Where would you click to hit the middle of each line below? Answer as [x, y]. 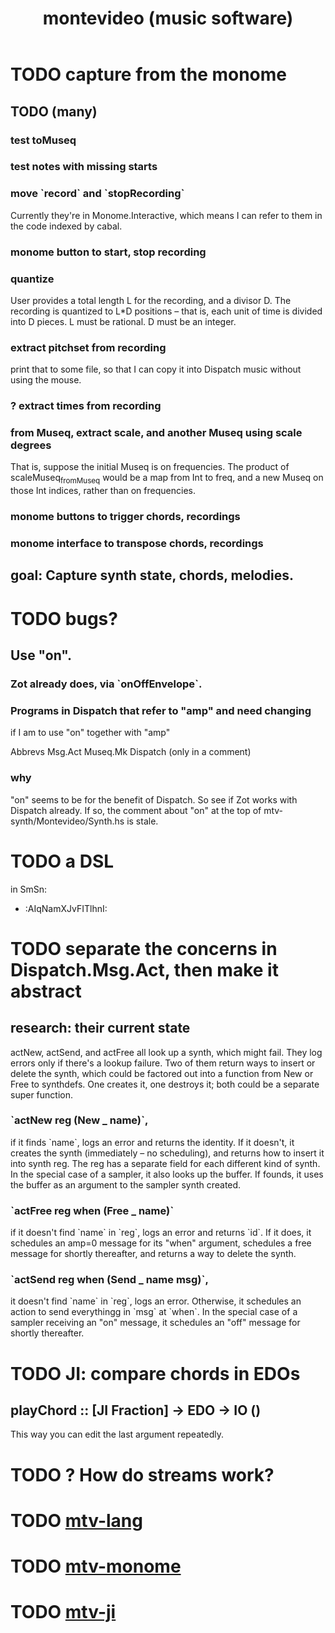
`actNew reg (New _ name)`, [79, 1120]
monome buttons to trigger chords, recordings [125, 517]
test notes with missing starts [84, 167]
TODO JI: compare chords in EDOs [155, 1373]
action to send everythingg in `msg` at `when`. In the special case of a [154, 1312]
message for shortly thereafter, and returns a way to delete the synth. [153, 1254]
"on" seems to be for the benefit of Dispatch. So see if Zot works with [154, 799]
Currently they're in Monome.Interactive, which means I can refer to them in [166, 215]
